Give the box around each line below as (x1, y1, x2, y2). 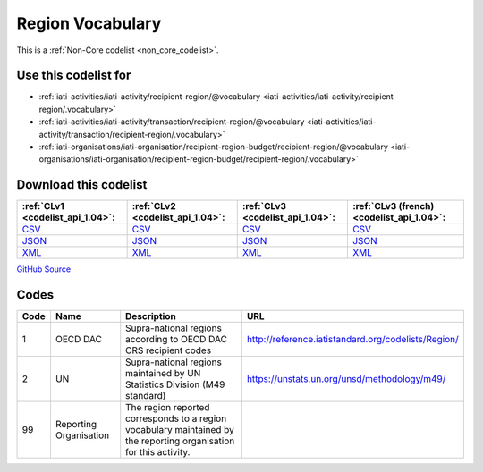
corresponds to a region (125, 412, 227, 425)
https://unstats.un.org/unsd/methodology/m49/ (246, 373, 446, 385)
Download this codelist (16, 177, 148, 192)
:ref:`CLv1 (21, 200, 64, 213)
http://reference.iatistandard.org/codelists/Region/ (246, 333, 460, 346)
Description (125, 310, 176, 323)
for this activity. (125, 446, 191, 459)
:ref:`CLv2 (131, 200, 176, 213)
